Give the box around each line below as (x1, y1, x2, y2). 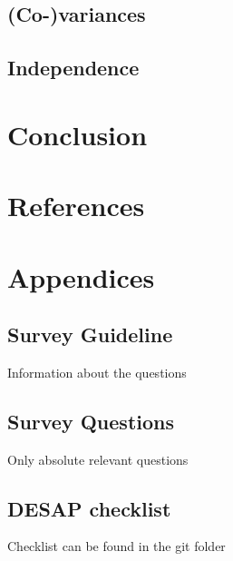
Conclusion (7, 115, 148, 153)
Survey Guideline (7, 320, 173, 349)
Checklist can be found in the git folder (7, 536, 226, 556)
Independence (7, 54, 140, 82)
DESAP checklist (7, 494, 171, 522)
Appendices (7, 258, 155, 295)
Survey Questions (7, 407, 175, 435)
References (7, 187, 145, 224)
